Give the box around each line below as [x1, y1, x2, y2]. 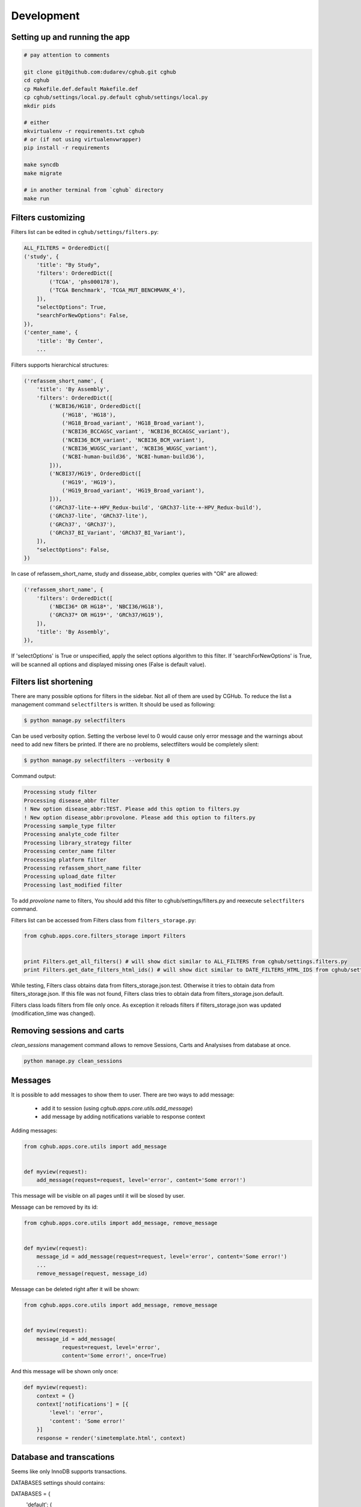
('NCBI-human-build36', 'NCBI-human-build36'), [61, 453, 205, 461]
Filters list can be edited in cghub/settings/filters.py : [11, 228, 159, 236]
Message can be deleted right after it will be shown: [11, 1286, 140, 1292]
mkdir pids [23, 102, 56, 109]
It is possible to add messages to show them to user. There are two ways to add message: [11, 1091, 235, 1098]
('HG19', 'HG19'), [61, 479, 117, 485]
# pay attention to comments [23, 52, 110, 58]
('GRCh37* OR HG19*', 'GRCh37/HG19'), [49, 612, 164, 618]
